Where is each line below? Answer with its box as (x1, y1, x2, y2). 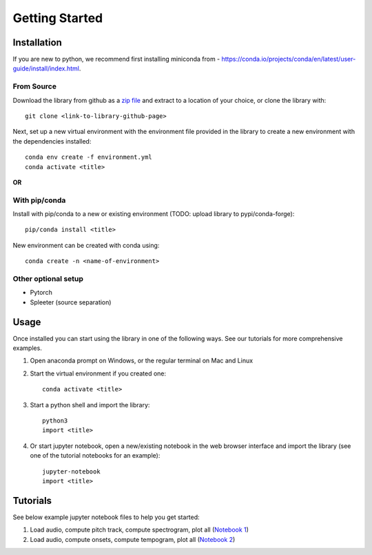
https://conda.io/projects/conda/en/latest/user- (221, 55, 356, 64)
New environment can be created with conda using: (12, 241, 160, 249)
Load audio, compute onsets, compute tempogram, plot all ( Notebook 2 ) (30, 535, 236, 543)
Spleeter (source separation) (30, 298, 112, 306)
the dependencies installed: (12, 137, 92, 145)
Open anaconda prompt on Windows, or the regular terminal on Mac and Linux (30, 356, 254, 365)
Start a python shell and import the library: (30, 400, 150, 409)
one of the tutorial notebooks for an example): (30, 451, 161, 460)
